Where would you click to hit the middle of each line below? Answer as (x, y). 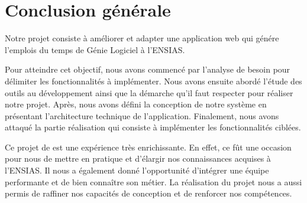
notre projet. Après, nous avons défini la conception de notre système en (136, 104)
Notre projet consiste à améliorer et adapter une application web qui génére (142, 38)
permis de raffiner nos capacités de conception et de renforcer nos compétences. (148, 193)
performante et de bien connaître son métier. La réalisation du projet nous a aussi (153, 181)
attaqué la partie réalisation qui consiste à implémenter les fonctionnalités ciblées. (153, 127)
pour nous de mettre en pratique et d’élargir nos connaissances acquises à (138, 158)
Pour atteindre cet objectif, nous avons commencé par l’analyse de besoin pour (148, 69)
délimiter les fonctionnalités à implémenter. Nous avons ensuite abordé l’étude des (153, 81)
